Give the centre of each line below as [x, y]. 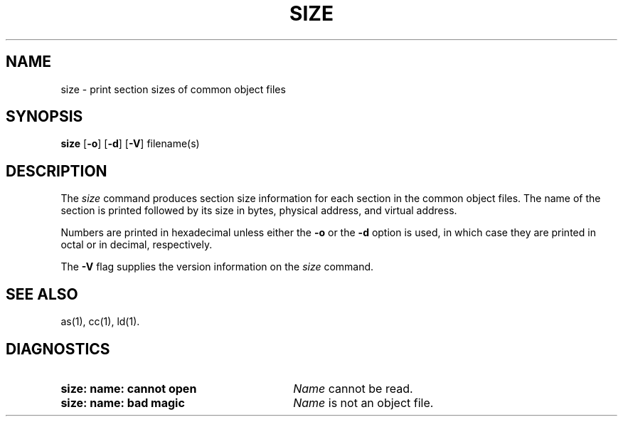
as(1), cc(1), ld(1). [100, 322]
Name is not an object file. [363, 402]
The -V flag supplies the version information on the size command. [217, 267]
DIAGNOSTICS [58, 349]
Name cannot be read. [353, 388]
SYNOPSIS [44, 117]
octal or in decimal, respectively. [137, 245]
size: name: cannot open [129, 388]
